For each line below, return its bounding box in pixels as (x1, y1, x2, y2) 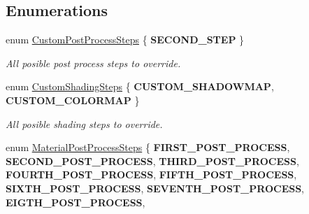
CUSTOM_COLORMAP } (6, 92, 140, 107)
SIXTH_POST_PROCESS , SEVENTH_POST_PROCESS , (6, 180, 305, 195)
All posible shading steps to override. (6, 116, 163, 131)
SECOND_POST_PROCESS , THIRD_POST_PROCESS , (6, 153, 299, 168)
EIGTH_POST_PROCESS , (6, 194, 145, 209)
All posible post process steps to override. (6, 55, 181, 70)
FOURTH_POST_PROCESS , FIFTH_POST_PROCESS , (6, 167, 297, 182)
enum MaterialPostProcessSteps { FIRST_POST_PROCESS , (6, 140, 290, 155)
